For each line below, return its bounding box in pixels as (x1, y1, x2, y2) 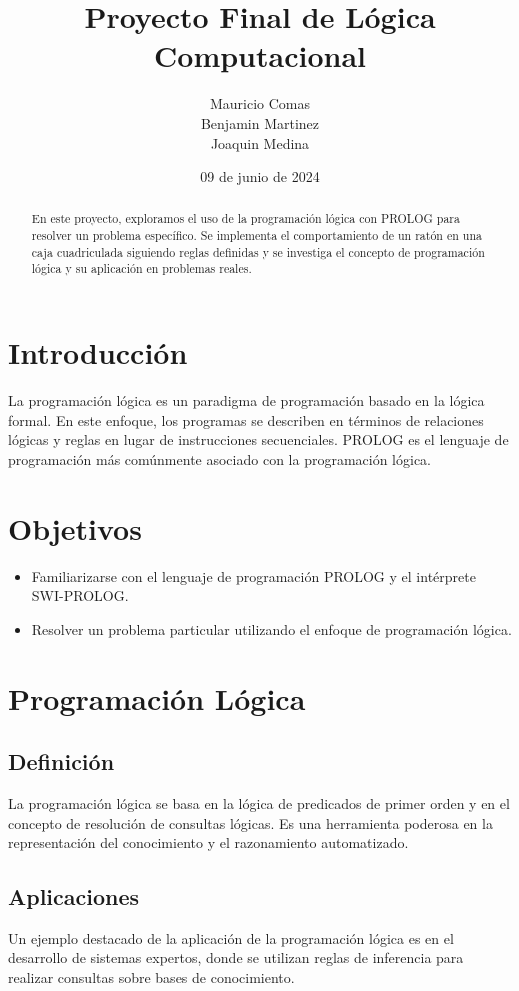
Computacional (154, 35, 366, 76)
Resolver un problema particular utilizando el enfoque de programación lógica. (31, 618, 512, 639)
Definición (8, 746, 115, 777)
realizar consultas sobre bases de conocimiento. (8, 967, 295, 988)
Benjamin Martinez (200, 112, 320, 133)
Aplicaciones (8, 881, 140, 912)
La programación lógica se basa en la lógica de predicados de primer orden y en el (8, 792, 510, 813)
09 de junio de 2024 (200, 166, 320, 187)
